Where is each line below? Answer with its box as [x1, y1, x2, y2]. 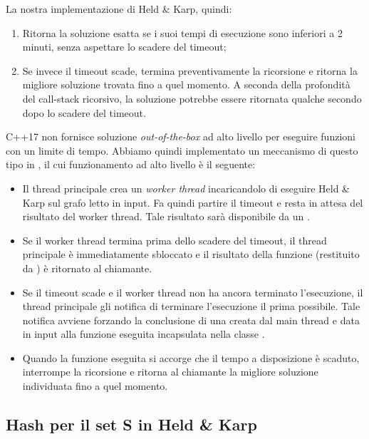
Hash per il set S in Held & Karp [6, 413, 257, 435]
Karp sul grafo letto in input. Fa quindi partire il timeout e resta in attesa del [22, 195, 363, 210]
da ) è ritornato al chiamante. [22, 260, 152, 275]
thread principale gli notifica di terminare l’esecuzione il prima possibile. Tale [22, 299, 360, 314]
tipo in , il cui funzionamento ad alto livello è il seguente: [6, 157, 256, 172]
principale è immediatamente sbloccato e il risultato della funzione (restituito [22, 247, 360, 262]
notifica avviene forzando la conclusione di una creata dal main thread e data [22, 312, 360, 327]
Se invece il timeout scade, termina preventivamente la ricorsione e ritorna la [22, 63, 358, 78]
